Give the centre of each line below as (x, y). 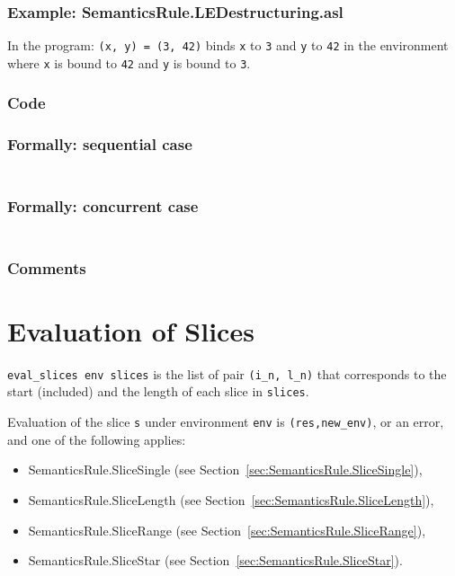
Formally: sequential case (100, 144)
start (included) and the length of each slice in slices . (158, 391)
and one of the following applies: (97, 439)
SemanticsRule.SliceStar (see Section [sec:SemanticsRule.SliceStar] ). (215, 560)
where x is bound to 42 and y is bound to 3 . (129, 62)
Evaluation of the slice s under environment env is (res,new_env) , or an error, (226, 422)
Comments (47, 267)
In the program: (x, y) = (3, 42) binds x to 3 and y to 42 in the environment (228, 45)
